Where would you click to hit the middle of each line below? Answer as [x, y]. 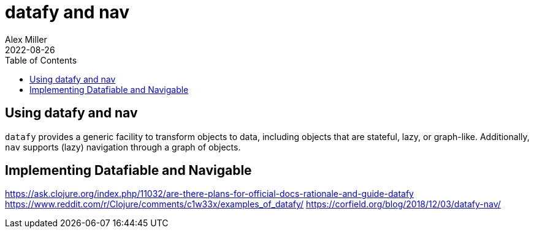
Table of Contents [41, 60]
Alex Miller [26, 39]
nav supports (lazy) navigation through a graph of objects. [123, 147]
